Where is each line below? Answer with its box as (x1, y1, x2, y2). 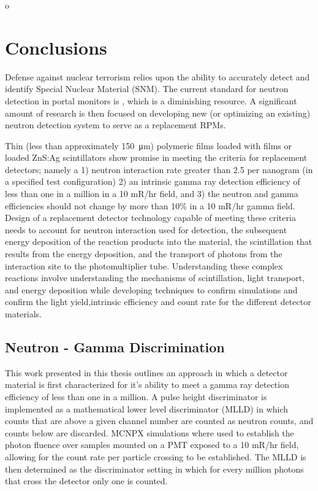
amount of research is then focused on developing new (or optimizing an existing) (5, 106, 311, 119)
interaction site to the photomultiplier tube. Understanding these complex (5, 259, 283, 272)
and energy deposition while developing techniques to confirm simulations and (5, 283, 298, 296)
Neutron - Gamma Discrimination (5, 337, 225, 356)
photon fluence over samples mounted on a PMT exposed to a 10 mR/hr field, (5, 438, 299, 451)
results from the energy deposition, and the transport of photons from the (5, 247, 282, 260)
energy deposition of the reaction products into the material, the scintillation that (5, 235, 312, 248)
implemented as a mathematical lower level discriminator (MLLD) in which (5, 402, 289, 415)
